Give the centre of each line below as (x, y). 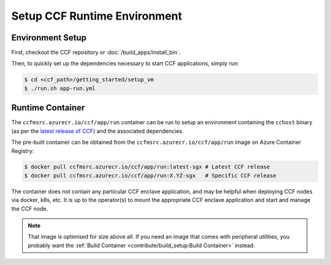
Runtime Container (48, 108)
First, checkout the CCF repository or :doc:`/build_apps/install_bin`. (96, 53)
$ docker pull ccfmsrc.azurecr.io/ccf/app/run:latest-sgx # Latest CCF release (147, 167)
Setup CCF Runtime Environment (97, 16)
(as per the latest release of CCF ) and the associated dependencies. (97, 131)
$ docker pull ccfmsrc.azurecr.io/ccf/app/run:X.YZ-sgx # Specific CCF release (150, 175)
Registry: (23, 151)
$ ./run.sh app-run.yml (60, 88)
